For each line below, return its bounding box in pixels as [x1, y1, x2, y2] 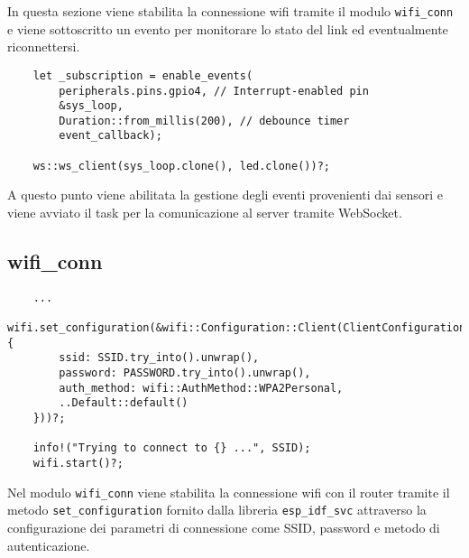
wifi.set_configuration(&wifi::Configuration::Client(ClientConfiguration [7, 321, 466, 335]
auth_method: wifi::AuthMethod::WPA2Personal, [59, 381, 344, 395]
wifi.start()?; [32, 457, 124, 470]
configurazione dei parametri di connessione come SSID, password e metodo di [7, 518, 440, 537]
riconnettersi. [7, 37, 80, 56]
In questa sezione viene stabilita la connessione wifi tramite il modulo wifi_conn [7, 2, 454, 20]
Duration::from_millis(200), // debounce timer [59, 114, 350, 127]
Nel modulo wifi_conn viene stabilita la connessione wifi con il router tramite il [7, 482, 450, 501]
